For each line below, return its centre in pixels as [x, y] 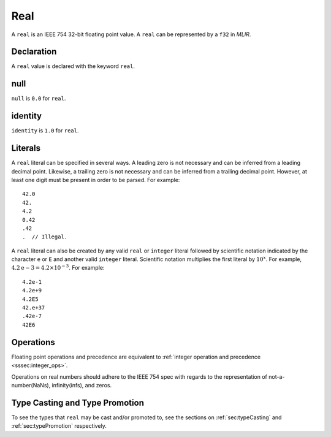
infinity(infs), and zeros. [82, 385]
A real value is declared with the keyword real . [73, 66]
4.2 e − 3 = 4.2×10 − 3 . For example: [58, 268]
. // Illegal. [45, 237]
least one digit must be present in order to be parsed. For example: [96, 180]
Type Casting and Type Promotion [78, 402]
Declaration [34, 52]
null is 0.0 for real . [39, 99]
